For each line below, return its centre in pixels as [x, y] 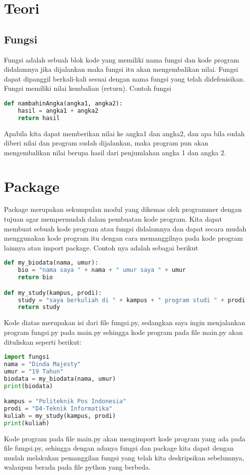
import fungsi [27, 357]
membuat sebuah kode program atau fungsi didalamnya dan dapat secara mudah [125, 228]
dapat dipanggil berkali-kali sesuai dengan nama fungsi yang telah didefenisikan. [125, 78]
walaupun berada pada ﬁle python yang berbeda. [77, 467]
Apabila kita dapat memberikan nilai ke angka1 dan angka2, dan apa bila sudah [124, 133]
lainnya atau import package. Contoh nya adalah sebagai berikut [101, 247]
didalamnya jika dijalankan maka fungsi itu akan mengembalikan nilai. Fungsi [121, 69]
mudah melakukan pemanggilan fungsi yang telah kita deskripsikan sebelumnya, [124, 457]
